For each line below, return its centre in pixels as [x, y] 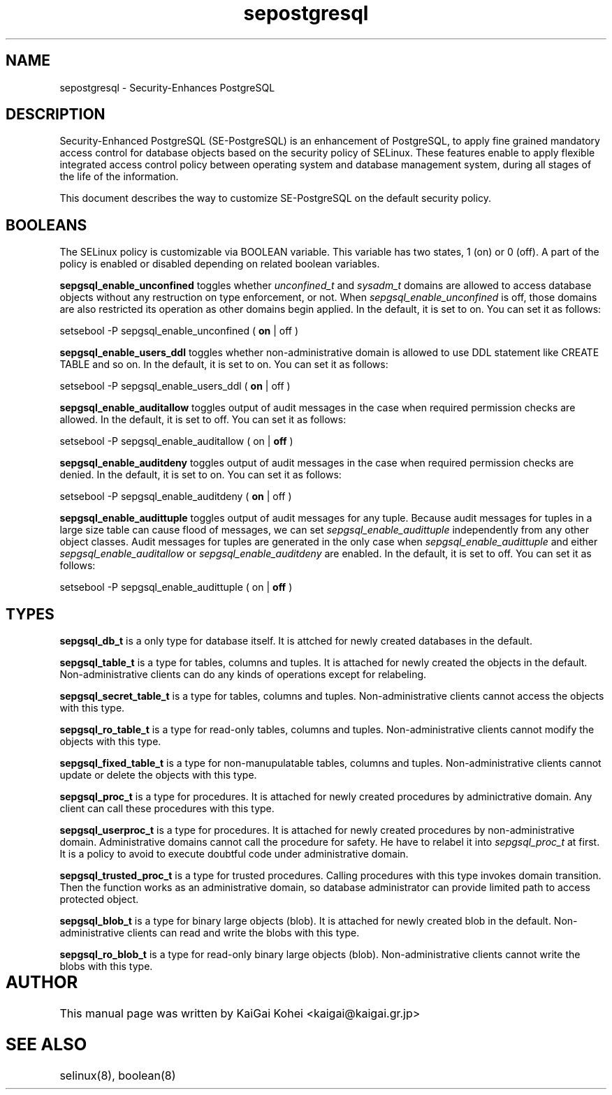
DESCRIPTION [56, 115]
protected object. [99, 899]
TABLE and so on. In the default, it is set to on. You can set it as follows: [224, 365]
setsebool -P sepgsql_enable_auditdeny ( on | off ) [176, 497]
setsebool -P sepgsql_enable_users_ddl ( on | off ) [175, 386]
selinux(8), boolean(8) [118, 1075]
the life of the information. [119, 177]
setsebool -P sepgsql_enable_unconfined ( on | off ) [179, 331]
